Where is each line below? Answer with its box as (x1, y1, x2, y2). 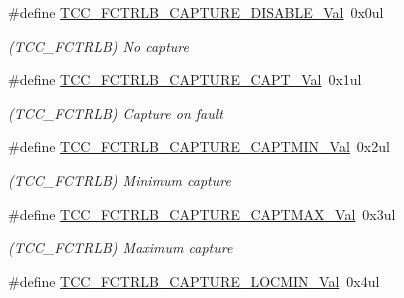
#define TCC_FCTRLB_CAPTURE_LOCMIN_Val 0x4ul (8, 270, 380, 291)
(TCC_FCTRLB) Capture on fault (8, 102, 223, 123)
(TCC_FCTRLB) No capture (8, 35, 190, 56)
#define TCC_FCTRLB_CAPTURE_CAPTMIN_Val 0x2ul (8, 136, 390, 157)
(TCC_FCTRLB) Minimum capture (8, 169, 231, 190)
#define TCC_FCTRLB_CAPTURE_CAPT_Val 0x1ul (8, 69, 362, 90)
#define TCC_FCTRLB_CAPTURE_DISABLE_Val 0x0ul (8, 2, 384, 22)
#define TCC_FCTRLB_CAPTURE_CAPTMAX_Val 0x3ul (8, 203, 396, 224)
